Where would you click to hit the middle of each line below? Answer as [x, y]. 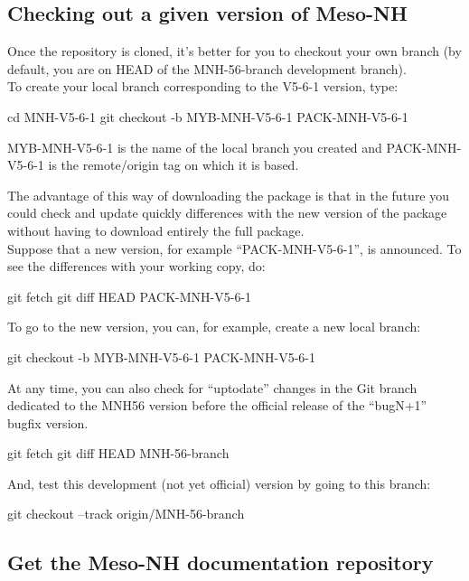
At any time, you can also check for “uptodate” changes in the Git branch [212, 387]
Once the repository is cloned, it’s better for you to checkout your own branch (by [234, 51]
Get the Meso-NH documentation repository [220, 562]
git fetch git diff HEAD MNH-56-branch [118, 453]
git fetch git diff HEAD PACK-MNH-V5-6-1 [130, 296]
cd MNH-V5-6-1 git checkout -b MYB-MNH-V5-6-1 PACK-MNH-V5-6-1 [208, 116]
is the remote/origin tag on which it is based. [174, 165]
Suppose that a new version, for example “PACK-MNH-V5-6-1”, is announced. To [234, 248]
